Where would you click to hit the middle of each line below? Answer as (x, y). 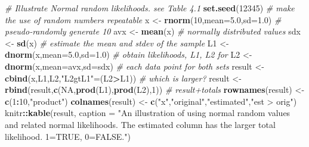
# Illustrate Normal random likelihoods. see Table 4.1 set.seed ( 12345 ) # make (150, 8)
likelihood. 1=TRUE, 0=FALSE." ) (68, 136)
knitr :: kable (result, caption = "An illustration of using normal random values (148, 113)
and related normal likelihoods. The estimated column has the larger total (140, 124)
